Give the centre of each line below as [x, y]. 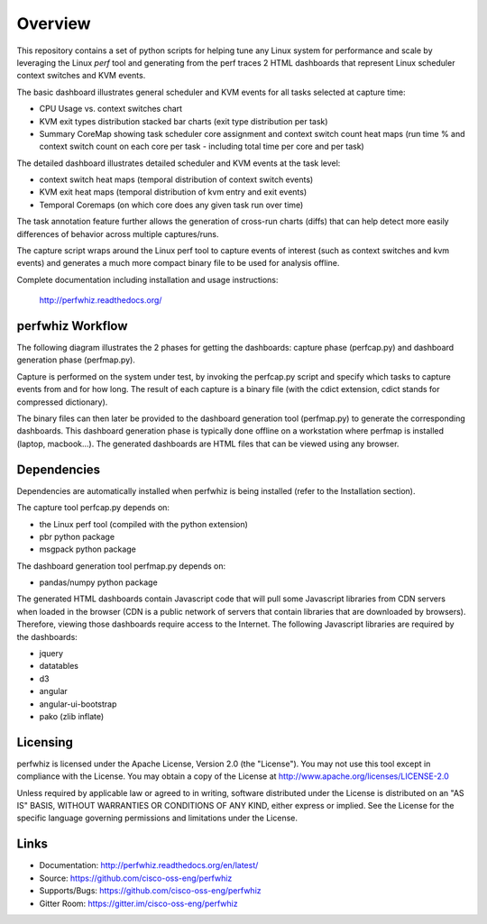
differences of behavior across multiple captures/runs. [118, 233]
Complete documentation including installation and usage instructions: [147, 279]
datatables [59, 666]
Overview [54, 23]
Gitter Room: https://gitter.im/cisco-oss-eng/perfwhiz [138, 903]
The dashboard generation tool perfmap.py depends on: [121, 566]
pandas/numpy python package [98, 582]
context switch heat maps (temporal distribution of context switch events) [176, 179]
